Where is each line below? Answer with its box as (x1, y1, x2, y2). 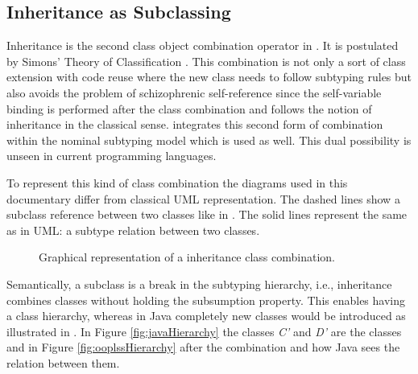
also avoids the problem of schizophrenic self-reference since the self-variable (6, 84, 382, 101)
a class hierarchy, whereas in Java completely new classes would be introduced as (6, 307, 406, 324)
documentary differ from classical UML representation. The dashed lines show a (6, 190, 400, 207)
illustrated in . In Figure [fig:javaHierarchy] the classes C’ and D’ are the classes (6, 323, 402, 339)
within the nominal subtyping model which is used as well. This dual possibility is (6, 131, 412, 148)
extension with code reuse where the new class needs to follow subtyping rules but (6, 68, 412, 85)
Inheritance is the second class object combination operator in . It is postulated (6, 37, 399, 54)
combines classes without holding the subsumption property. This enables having (6, 291, 405, 308)
